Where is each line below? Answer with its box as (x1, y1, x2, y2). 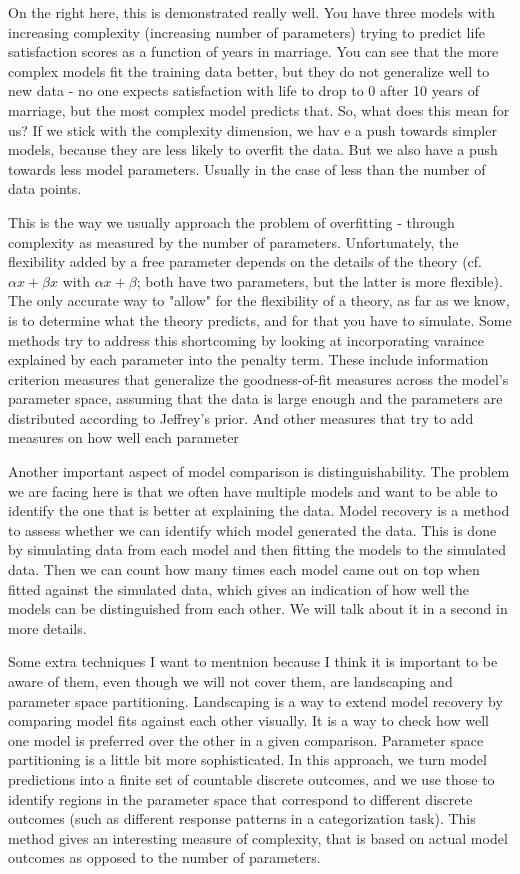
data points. (8, 178, 82, 199)
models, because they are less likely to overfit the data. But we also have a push (8, 139, 498, 160)
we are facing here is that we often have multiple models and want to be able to (8, 480, 498, 501)
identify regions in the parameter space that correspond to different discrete (8, 788, 473, 809)
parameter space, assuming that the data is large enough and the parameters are (8, 388, 503, 409)
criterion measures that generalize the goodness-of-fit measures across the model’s (8, 368, 509, 389)
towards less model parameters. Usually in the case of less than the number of (8, 158, 486, 179)
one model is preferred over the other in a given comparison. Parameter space (8, 729, 484, 750)
